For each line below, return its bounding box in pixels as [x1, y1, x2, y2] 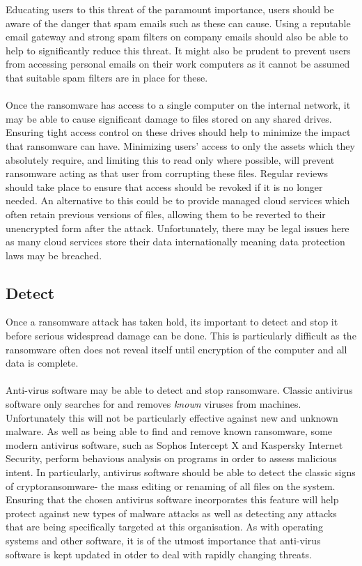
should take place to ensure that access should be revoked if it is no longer [6, 179, 323, 194]
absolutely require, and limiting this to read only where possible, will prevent [6, 152, 335, 167]
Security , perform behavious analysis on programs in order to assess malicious [6, 451, 337, 466]
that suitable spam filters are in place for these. [6, 70, 208, 84]
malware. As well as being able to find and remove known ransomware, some [6, 424, 333, 438]
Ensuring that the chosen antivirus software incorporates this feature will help [6, 492, 339, 507]
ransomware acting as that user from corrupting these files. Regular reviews [6, 166, 328, 181]
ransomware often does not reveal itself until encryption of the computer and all [6, 342, 347, 356]
